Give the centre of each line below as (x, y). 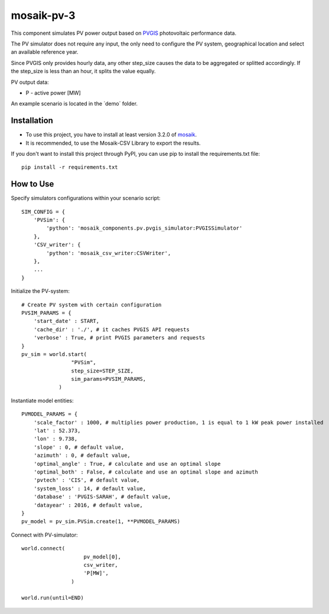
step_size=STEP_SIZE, (102, 371)
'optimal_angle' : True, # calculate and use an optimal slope (127, 464)
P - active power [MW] (53, 93)
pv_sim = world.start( (54, 354)
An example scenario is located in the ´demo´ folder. (74, 104)
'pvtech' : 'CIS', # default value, (87, 480)
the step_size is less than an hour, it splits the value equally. (83, 71)
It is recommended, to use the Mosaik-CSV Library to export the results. (113, 143)
